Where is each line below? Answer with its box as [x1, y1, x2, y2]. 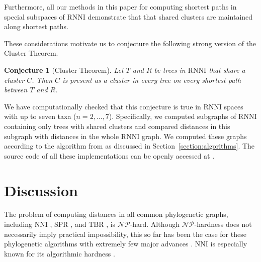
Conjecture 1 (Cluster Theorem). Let [4, 64, 124, 75]
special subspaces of [4, 11, 65, 22]
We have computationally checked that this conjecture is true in [4, 101, 201, 111]
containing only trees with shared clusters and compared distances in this [4, 120, 230, 131]
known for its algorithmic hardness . [4, 248, 115, 258]
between [4, 84, 28, 95]
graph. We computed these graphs [141, 130, 247, 141]
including [4, 219, 33, 229]
